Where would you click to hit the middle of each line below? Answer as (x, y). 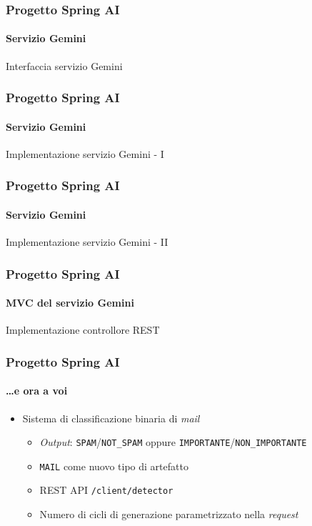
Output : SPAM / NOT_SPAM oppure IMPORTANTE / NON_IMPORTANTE (173, 442)
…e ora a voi (37, 391)
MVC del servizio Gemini (70, 303)
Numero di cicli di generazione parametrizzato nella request (169, 514)
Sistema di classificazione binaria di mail (111, 418)
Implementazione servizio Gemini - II (87, 242)
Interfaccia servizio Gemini (64, 65)
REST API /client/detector (106, 490)
